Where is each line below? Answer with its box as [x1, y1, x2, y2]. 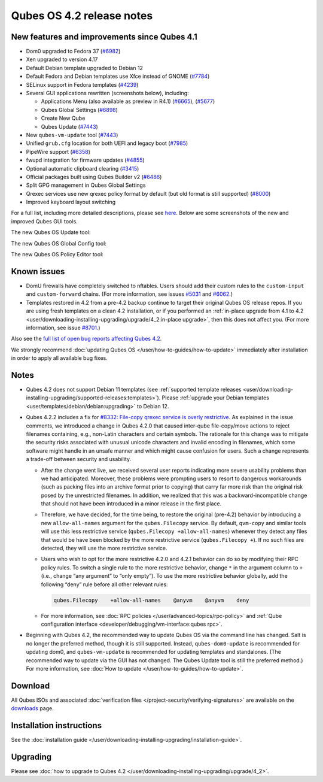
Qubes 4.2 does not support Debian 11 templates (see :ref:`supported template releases [26, 386, 242, 393]
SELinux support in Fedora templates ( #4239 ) [26, 81, 139, 88]
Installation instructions [11, 720, 102, 731]
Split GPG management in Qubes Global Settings [26, 181, 146, 189]
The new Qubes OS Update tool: [11, 229, 91, 236]
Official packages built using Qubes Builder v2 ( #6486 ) [26, 173, 162, 180]
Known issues [11, 266, 65, 277]
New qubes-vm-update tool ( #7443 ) [26, 131, 118, 138]
